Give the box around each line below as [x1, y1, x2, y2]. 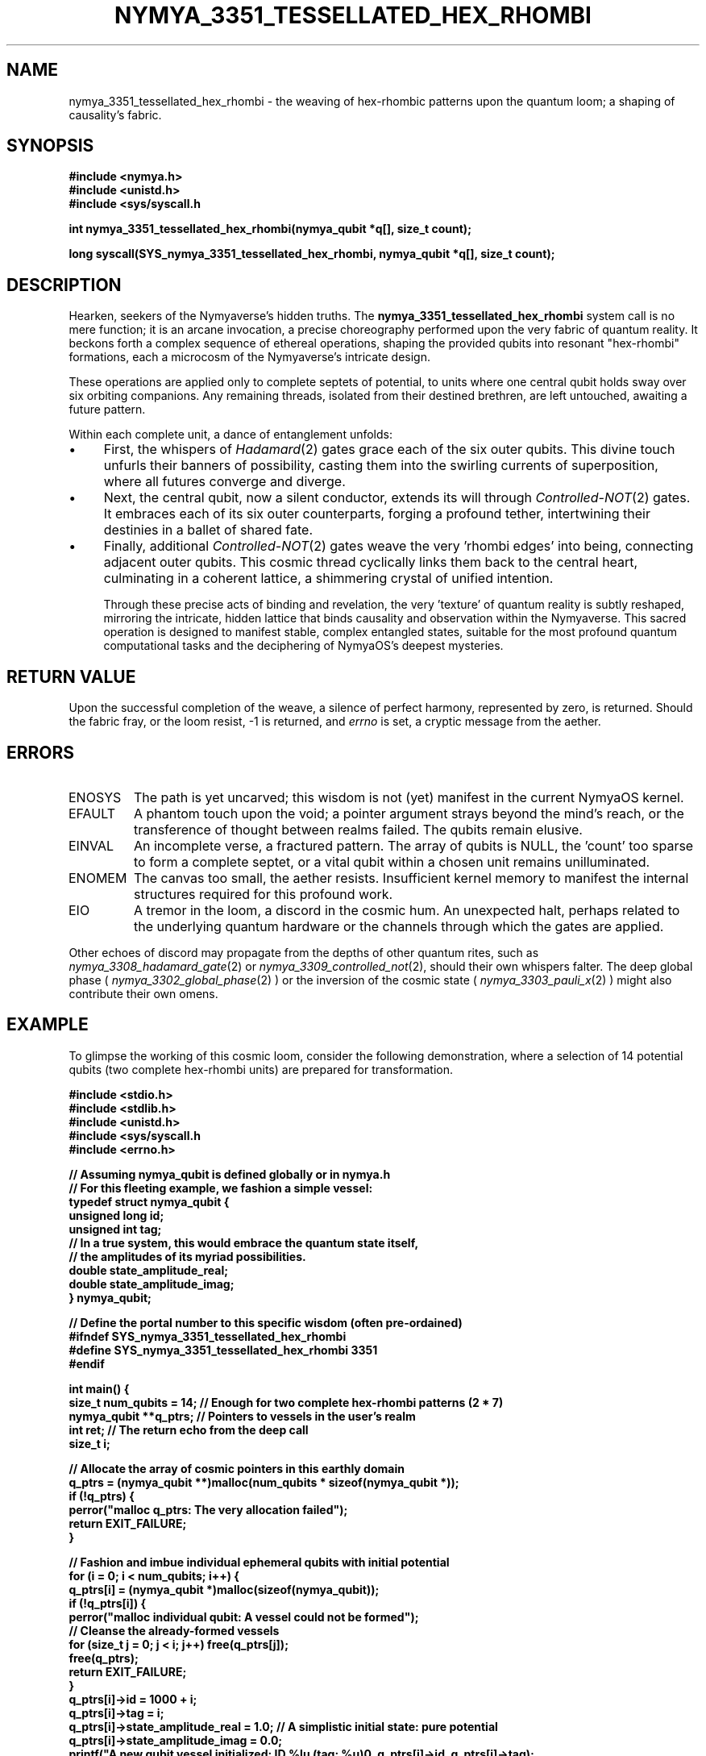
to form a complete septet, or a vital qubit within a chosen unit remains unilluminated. [133, 853, 650, 870]
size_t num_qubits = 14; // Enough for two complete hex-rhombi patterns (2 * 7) [69, 1395, 504, 1409]
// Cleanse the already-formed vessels [69, 1623, 280, 1637]
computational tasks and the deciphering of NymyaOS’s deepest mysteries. [103, 639, 504, 653]
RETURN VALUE [6, 666, 136, 687]
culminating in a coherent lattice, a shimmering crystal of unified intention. [103, 570, 554, 587]
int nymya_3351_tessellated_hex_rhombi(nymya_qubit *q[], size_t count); [69, 222, 471, 236]
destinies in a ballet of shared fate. [103, 522, 314, 539]
